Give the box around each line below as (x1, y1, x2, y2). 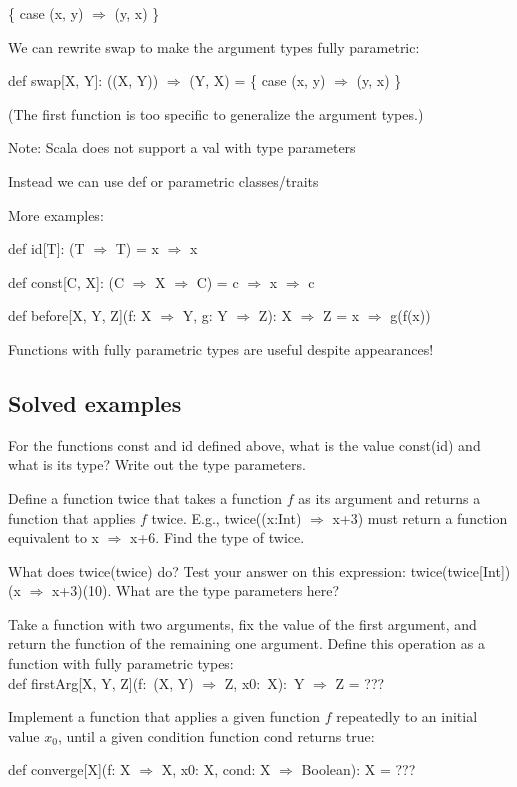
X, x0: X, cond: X (161, 759, 271, 780)
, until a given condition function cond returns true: (57, 725, 375, 746)
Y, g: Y (182, 305, 228, 326)
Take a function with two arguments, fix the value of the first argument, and (8, 613, 477, 634)
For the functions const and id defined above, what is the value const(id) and (8, 434, 481, 455)
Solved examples (8, 387, 182, 418)
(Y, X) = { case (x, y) (189, 70, 326, 91)
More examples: (8, 204, 104, 225)
